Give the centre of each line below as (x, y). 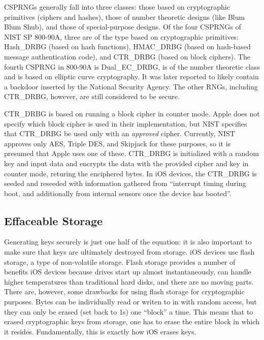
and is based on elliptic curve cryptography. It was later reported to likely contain (131, 76)
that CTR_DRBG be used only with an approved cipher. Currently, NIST (120, 133)
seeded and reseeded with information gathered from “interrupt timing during (125, 183)
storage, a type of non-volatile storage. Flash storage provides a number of (120, 261)
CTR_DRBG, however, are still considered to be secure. (92, 96)
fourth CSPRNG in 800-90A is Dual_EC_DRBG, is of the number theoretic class (132, 66)
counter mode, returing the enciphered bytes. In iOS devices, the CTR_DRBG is (130, 173)
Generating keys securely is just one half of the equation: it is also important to (128, 242)
